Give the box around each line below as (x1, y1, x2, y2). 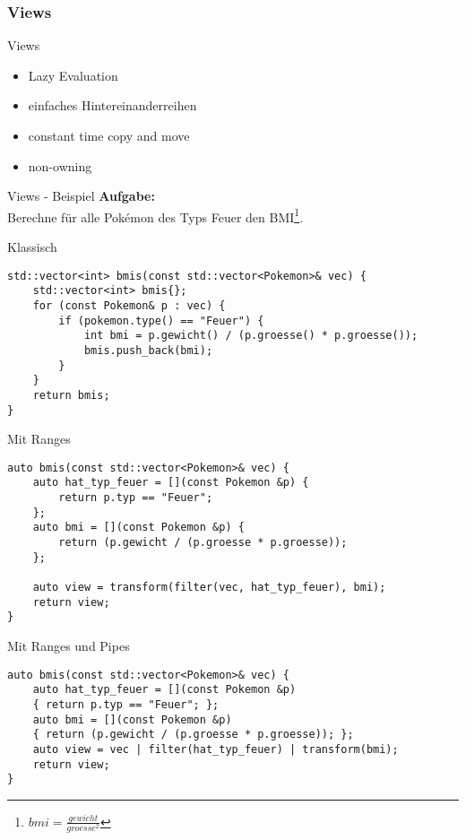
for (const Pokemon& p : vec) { (32, 299, 226, 312)
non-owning (28, 156, 92, 175)
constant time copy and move (28, 126, 190, 144)
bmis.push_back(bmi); (83, 343, 213, 357)
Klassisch (7, 238, 57, 256)
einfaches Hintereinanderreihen (28, 96, 197, 115)
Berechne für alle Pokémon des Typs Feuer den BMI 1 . (7, 204, 304, 226)
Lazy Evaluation (28, 65, 118, 84)
